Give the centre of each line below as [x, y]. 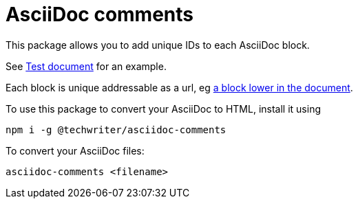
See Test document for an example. [86, 66]
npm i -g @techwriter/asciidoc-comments [116, 129]
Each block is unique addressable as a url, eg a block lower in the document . [179, 87]
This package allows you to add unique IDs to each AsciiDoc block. [158, 45]
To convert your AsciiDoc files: [75, 150]
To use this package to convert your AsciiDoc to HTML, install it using [164, 109]
